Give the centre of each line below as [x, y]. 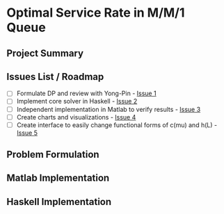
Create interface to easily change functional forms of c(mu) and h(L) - [117, 125]
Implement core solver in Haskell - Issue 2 [77, 101]
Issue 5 [27, 133]
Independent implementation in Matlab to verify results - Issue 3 [109, 109]
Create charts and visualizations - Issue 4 [76, 117]
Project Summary [45, 53]
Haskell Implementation [59, 202]
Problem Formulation [53, 155]
